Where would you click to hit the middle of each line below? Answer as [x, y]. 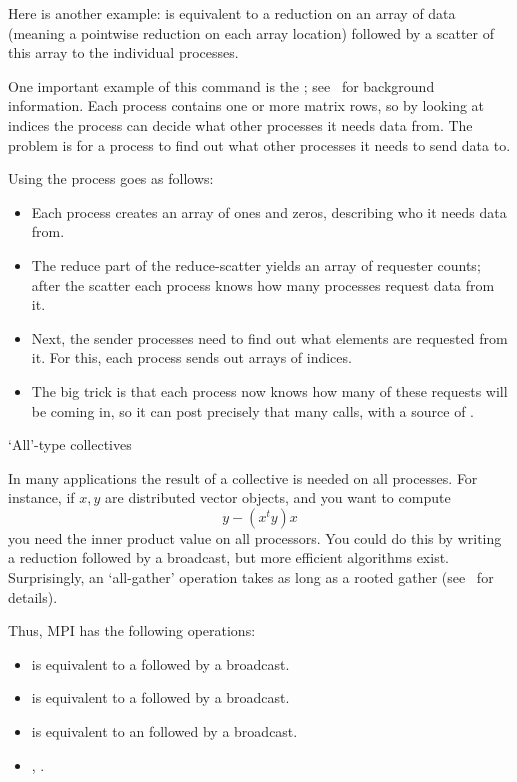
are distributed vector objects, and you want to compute [278, 497]
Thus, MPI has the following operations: [132, 630]
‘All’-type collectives [70, 444]
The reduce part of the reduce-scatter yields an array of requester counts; [256, 264]
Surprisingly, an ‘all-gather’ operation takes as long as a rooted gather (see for [251, 577]
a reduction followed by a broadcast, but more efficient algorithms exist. [228, 557]
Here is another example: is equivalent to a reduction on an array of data [232, 13]
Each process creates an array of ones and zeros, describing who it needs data [269, 211]
